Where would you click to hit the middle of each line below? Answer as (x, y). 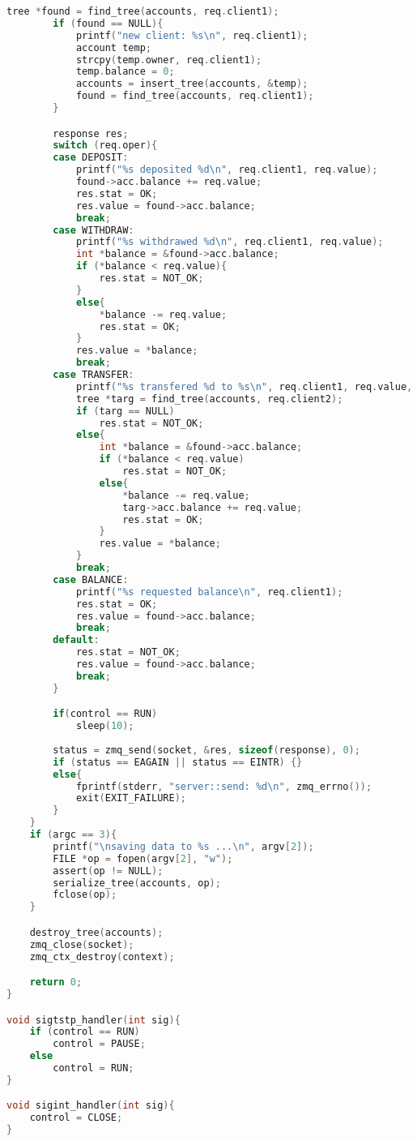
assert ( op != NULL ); (108, 871)
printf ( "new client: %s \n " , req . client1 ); (192, 35)
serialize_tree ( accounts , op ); (137, 883)
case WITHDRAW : (94, 230)
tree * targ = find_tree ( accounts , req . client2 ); (209, 399)
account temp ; (113, 47)
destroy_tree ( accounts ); (96, 932)
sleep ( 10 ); (105, 726)
